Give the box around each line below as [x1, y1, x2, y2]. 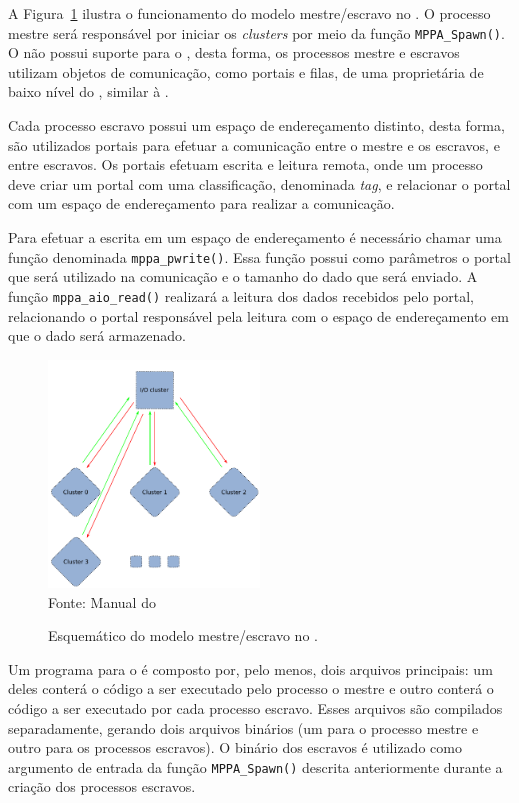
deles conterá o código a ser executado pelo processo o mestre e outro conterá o [8, 678, 494, 699]
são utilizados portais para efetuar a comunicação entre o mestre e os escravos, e [8, 134, 500, 155]
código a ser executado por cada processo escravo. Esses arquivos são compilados [8, 697, 503, 718]
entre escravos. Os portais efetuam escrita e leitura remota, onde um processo [8, 154, 483, 175]
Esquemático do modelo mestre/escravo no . [48, 625, 318, 646]
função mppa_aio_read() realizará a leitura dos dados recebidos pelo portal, [8, 285, 475, 306]
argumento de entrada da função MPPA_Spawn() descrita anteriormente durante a [8, 756, 503, 777]
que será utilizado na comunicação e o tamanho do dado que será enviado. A [8, 266, 478, 287]
